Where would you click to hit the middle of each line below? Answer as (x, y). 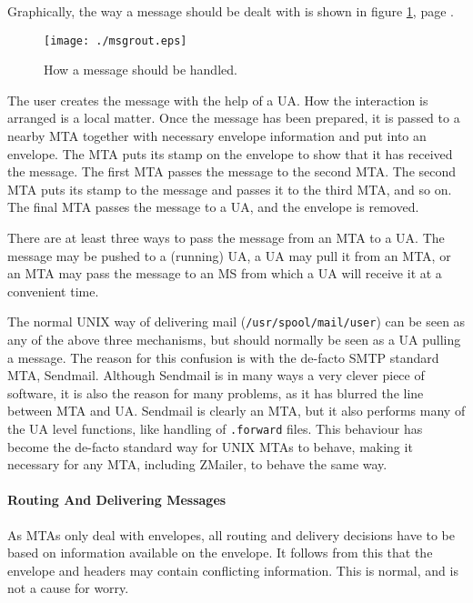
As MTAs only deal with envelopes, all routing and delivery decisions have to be (231, 534)
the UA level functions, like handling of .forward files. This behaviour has (215, 428)
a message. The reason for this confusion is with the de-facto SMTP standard (223, 357)
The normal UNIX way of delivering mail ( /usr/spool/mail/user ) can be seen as (236, 322)
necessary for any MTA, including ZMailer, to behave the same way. (197, 464)
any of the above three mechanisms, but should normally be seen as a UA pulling (234, 340)
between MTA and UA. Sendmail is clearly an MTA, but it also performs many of (236, 411)
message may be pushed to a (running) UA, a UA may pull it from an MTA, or (229, 255)
